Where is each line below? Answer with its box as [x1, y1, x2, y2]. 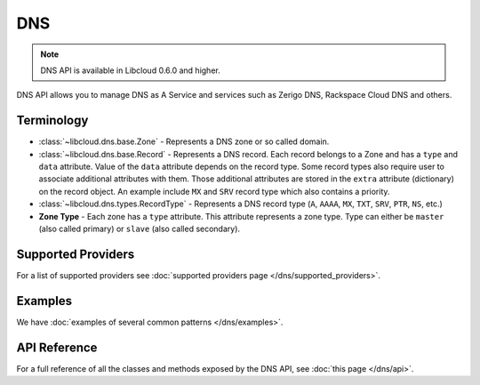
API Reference [16, 340, 98, 355]
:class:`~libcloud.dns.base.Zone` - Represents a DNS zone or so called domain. [38, 136, 330, 147]
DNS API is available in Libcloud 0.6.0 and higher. [40, 65, 221, 76]
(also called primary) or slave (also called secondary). [38, 223, 240, 234]
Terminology [16, 113, 89, 128]
